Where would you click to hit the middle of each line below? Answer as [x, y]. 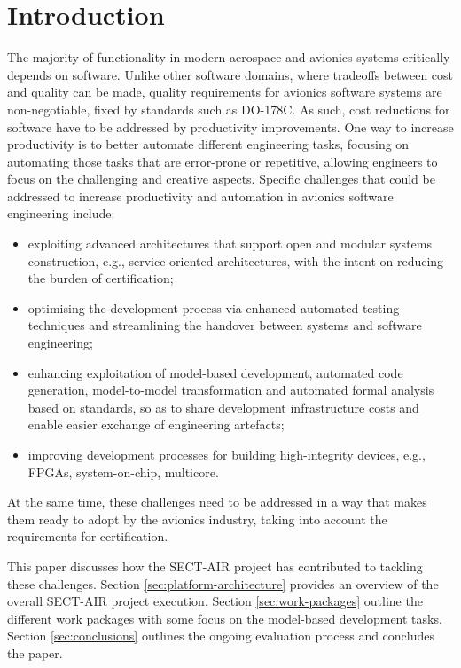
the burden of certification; [101, 278]
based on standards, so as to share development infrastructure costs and [223, 407]
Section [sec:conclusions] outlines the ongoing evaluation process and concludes [221, 636]
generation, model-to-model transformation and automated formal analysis [231, 390]
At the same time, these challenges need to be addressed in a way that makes [217, 502]
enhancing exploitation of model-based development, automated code [215, 372]
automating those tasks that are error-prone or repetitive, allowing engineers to [223, 161]
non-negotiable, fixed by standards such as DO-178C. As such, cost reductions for [229, 109]
